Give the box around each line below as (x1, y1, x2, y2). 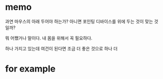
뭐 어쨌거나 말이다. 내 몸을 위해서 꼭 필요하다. (5, 35, 93, 41)
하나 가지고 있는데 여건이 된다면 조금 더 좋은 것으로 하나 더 (5, 45, 118, 51)
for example (5, 63, 56, 75)
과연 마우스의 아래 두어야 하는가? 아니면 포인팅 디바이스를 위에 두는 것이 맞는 (5, 18, 153, 24)
